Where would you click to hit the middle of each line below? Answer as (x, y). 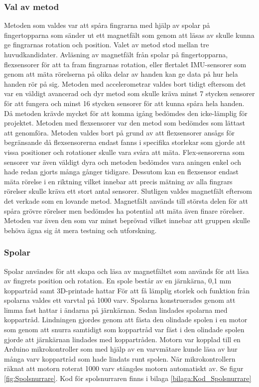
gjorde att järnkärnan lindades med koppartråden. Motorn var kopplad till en (122, 339)
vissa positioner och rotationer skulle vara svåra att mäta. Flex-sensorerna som (124, 152)
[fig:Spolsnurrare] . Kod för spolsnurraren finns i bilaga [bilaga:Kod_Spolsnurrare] (128, 378)
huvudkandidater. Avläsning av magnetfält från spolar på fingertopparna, (116, 54)
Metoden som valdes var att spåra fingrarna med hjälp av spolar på (107, 25)
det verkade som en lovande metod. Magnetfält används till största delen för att (126, 200)
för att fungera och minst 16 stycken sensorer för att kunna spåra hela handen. (124, 103)
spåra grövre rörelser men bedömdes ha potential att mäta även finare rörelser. (124, 210)
